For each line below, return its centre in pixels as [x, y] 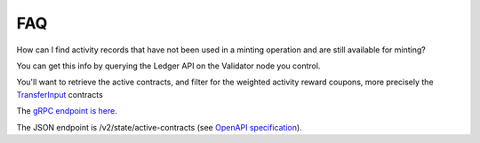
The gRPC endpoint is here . [67, 111]
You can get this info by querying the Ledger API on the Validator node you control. [168, 66]
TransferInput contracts [60, 94]
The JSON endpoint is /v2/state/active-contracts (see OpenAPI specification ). [159, 127]
